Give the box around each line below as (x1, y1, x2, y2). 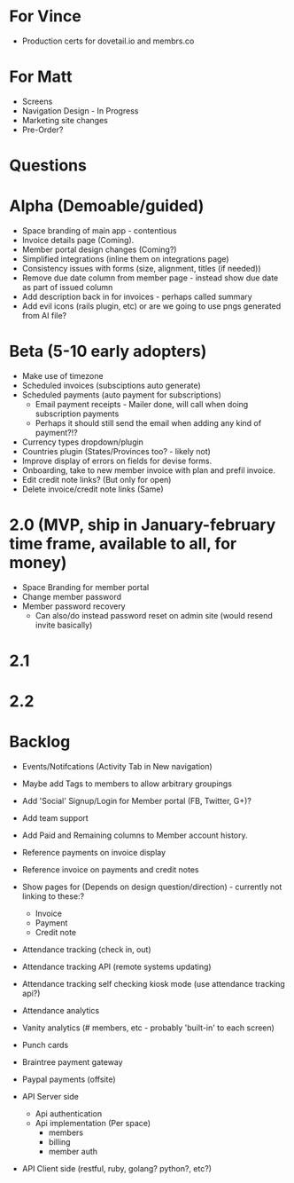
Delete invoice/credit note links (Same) (21, 484, 164, 494)
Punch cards (21, 1040, 69, 1051)
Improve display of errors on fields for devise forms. (21, 455, 213, 466)
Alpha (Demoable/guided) (9, 196, 205, 217)
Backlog (9, 732, 71, 752)
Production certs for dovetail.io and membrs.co (21, 35, 195, 46)
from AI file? (21, 311, 67, 320)
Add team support (21, 813, 89, 824)
